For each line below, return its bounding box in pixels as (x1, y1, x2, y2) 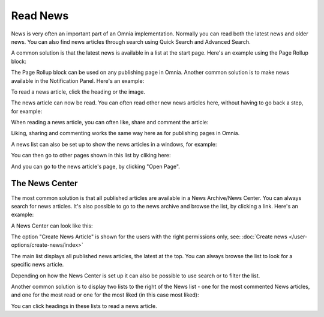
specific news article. (11, 261, 64, 268)
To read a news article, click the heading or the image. (11, 88, 145, 95)
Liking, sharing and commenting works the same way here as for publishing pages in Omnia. (11, 130, 240, 137)
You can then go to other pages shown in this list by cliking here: (11, 152, 171, 159)
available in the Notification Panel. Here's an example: (11, 77, 145, 84)
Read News (11, 9, 69, 22)
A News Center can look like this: (11, 222, 93, 229)
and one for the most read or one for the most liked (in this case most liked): (11, 291, 199, 298)
